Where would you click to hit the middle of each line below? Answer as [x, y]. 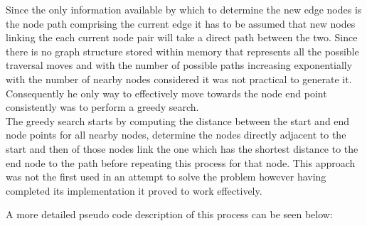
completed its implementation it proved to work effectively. [134, 190]
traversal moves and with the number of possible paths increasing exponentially [179, 65]
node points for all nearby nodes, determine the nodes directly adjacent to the [176, 135]
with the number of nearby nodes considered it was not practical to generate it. [179, 79]
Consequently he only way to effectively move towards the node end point [166, 93]
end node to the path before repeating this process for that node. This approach [181, 162]
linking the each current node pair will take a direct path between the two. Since [182, 37]
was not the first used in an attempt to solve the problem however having [166, 177]
